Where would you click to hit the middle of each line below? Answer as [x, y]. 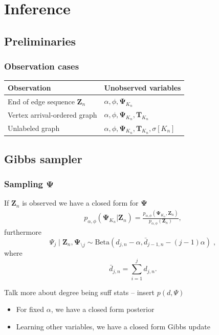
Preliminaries [40, 41]
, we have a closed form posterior [103, 309]
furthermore [23, 232]
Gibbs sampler [43, 158]
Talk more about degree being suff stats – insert [80, 292]
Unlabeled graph [34, 128]
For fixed [30, 309]
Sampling [24, 184]
